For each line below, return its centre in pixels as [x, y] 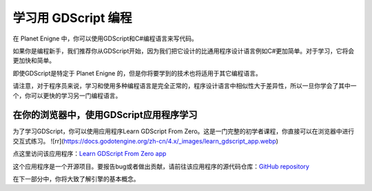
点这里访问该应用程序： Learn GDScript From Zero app [90, 154]
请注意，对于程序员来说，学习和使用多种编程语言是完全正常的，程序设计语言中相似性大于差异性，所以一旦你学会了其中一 [185, 86]
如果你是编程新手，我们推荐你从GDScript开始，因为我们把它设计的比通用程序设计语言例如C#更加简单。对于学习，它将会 [184, 51]
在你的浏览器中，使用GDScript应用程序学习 [105, 115]
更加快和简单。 [34, 60]
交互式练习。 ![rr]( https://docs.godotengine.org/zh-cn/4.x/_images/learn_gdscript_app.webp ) [146, 141]
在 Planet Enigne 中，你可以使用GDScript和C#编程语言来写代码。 [105, 38]
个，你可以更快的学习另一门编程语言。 [67, 95]
